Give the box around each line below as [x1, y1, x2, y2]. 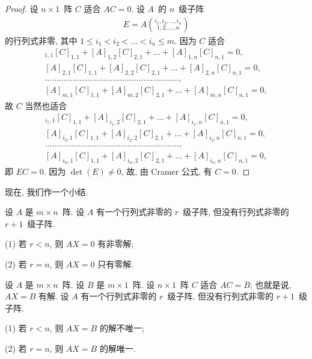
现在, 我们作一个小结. [5, 185, 88, 198]
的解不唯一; [99, 322, 144, 334]
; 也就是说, [249, 278, 292, 290]
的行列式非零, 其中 [5, 34, 78, 46]
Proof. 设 [5, 2, 38, 14]
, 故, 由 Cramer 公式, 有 [121, 165, 212, 178]
